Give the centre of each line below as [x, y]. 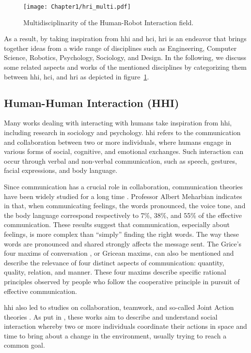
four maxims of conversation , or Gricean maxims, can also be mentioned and [119, 253]
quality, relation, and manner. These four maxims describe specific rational [115, 272]
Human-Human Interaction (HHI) [92, 102]
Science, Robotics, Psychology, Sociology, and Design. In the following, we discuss [125, 57]
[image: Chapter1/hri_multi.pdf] [77, 7]
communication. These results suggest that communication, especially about [117, 224]
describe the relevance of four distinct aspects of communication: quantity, [114, 262]
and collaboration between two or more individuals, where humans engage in [118, 142]
